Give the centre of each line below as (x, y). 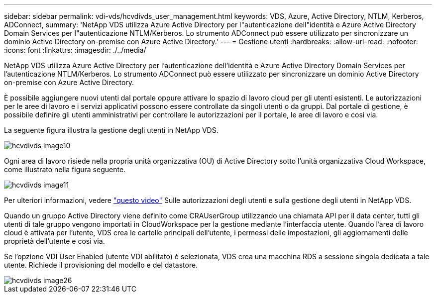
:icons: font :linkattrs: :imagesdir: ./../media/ (75, 50)
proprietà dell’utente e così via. (54, 241)
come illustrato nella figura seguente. (65, 169)
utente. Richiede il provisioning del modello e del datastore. (101, 265)
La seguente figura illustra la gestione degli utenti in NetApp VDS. (111, 130)
